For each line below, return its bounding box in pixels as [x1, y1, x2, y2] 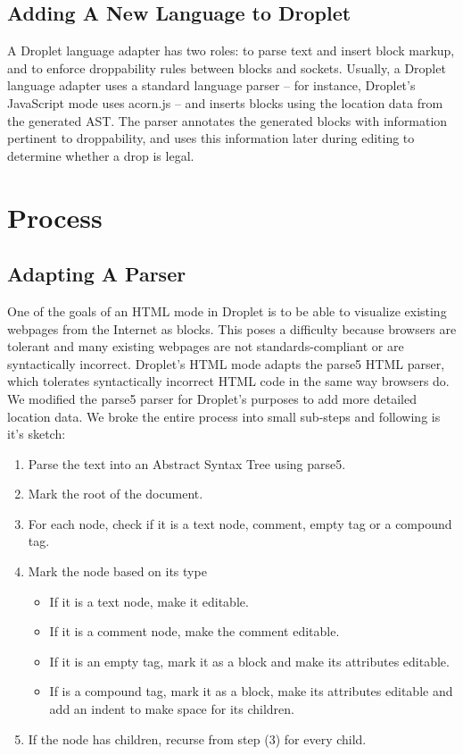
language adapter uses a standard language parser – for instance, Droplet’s [7, 76, 416, 95]
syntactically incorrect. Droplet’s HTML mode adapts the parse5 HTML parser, [7, 354, 445, 373]
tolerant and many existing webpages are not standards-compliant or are [7, 337, 404, 356]
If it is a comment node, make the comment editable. [49, 622, 340, 641]
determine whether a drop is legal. [7, 146, 194, 164]
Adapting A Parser [7, 260, 186, 288]
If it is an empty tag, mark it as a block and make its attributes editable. [49, 651, 450, 670]
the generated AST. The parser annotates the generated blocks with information [7, 111, 448, 130]
